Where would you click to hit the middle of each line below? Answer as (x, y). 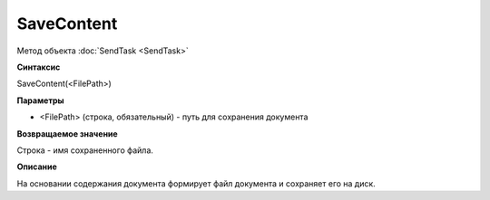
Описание (37, 167)
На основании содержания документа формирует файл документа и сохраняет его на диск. (196, 183)
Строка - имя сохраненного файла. (85, 150)
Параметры (40, 100)
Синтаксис (39, 67)
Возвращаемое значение (67, 133)
